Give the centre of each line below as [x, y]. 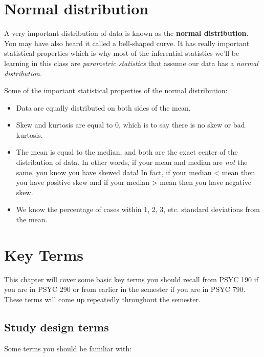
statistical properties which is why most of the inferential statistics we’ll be [122, 53]
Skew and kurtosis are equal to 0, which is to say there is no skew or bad [130, 125]
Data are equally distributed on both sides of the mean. [103, 107]
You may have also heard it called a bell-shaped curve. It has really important [127, 43]
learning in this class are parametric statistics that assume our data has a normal [131, 63]
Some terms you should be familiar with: [68, 348]
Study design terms [57, 327]
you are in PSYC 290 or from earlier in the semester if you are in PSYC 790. [125, 289]
